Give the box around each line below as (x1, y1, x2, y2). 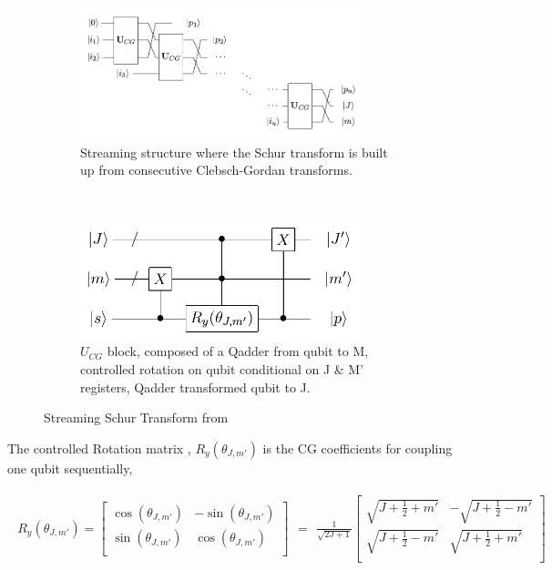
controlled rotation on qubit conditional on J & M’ (80, 360, 364, 379)
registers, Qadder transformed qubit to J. (80, 377, 311, 396)
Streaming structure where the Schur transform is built (80, 142, 388, 161)
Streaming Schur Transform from (44, 408, 229, 427)
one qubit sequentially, (7, 458, 133, 477)
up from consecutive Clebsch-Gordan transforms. (80, 160, 353, 179)
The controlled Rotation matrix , (7, 438, 191, 457)
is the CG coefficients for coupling (262, 438, 453, 457)
